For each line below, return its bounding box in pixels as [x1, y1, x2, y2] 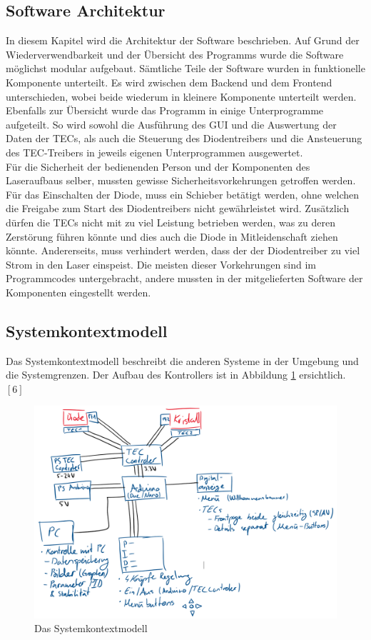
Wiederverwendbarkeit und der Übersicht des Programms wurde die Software [6, 46, 344, 61]
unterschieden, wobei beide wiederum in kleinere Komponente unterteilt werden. [6, 89, 357, 104]
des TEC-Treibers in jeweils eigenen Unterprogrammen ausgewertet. [6, 144, 303, 159]
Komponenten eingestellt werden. [6, 284, 151, 299]
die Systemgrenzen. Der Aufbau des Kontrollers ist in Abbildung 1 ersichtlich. [6, 367, 346, 382]
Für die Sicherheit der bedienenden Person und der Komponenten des [6, 159, 310, 174]
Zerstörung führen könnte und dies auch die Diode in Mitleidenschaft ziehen [6, 229, 338, 244]
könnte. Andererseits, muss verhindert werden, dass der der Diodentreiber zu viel [6, 243, 360, 258]
